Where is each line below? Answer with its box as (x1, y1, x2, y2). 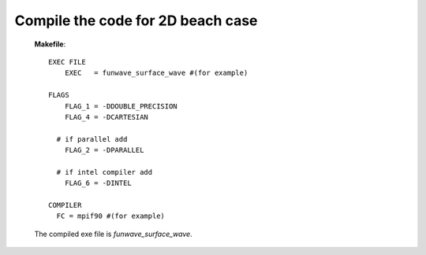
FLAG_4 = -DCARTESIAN (64, 113, 149, 121)
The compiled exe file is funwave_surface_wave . (34, 229, 192, 238)
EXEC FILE (48, 57, 86, 66)
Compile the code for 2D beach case (14, 12, 258, 29)
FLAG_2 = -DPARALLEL (64, 146, 144, 155)
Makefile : (34, 39, 66, 49)
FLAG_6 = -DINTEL (64, 179, 132, 188)
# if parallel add (56, 135, 128, 143)
